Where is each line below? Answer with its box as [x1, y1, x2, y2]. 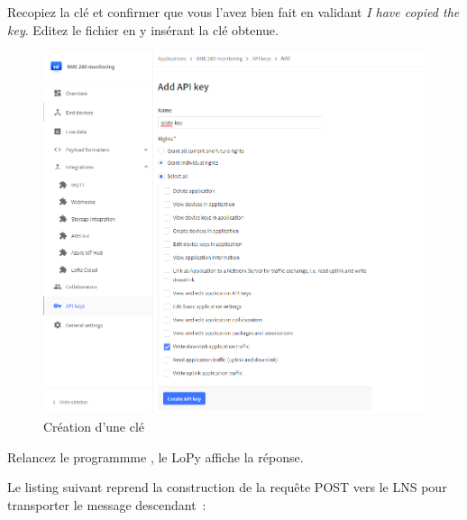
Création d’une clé [43, 417, 145, 436]
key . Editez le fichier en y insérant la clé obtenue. [7, 20, 279, 39]
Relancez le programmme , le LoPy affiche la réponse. [7, 447, 304, 466]
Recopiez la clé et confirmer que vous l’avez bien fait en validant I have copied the [7, 3, 460, 21]
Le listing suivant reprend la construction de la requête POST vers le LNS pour [7, 478, 447, 497]
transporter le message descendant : [7, 495, 206, 514]
